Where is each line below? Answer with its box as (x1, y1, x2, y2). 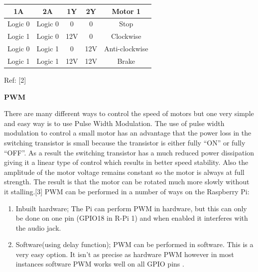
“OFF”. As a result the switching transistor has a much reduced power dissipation (4, 147, 255, 157)
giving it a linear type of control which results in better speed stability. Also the (4, 157, 249, 167)
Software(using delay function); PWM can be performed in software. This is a (15, 239, 254, 250)
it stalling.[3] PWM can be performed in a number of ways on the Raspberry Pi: (4, 186, 250, 196)
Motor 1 (112, 5, 141, 16)
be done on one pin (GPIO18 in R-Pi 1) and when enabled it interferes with (15, 213, 248, 223)
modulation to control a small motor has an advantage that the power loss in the (4, 128, 252, 138)
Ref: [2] (4, 74, 26, 85)
